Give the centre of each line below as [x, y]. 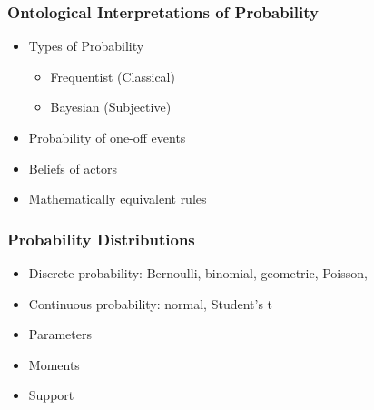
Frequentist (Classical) [113, 76]
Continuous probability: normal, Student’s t [151, 303]
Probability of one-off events [107, 137]
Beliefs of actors [73, 168]
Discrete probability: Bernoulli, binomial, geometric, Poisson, [198, 273]
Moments [54, 364]
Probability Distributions [101, 239]
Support [51, 395]
